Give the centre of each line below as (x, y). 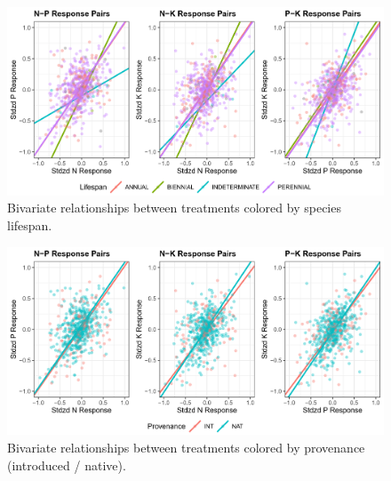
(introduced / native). (67, 465)
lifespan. (30, 224)
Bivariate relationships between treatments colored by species (174, 208)
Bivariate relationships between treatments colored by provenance (186, 447)
